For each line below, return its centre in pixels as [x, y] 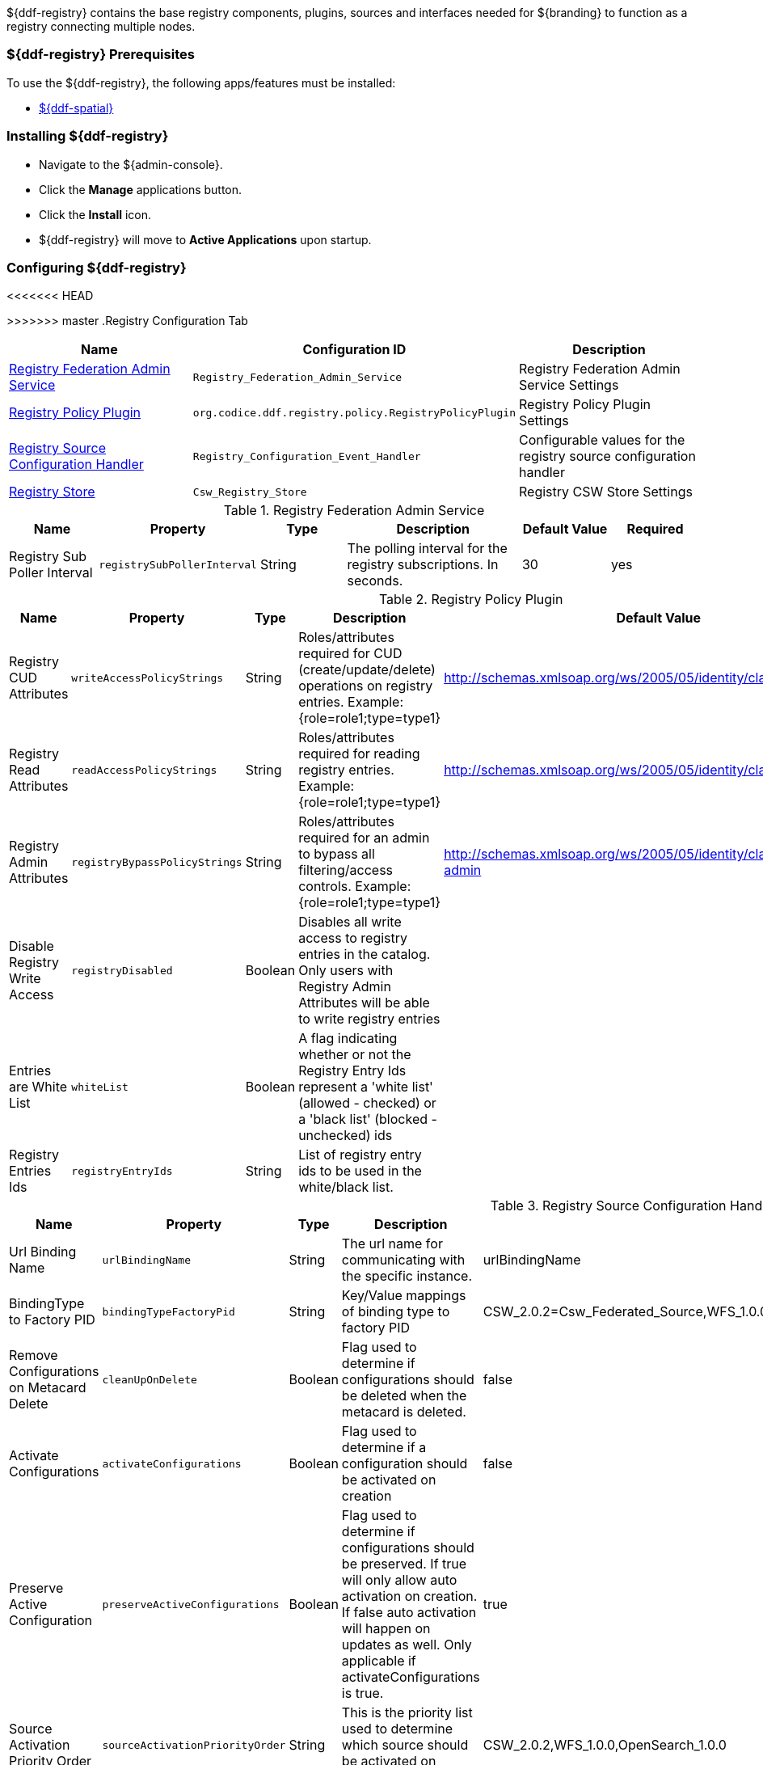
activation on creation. [409, 1596]
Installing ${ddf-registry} [88, 136]
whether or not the [355, 1055]
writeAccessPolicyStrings [148, 678]
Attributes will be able [364, 1003]
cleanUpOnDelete [150, 1379]
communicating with [403, 1260]
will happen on [386, 1629]
